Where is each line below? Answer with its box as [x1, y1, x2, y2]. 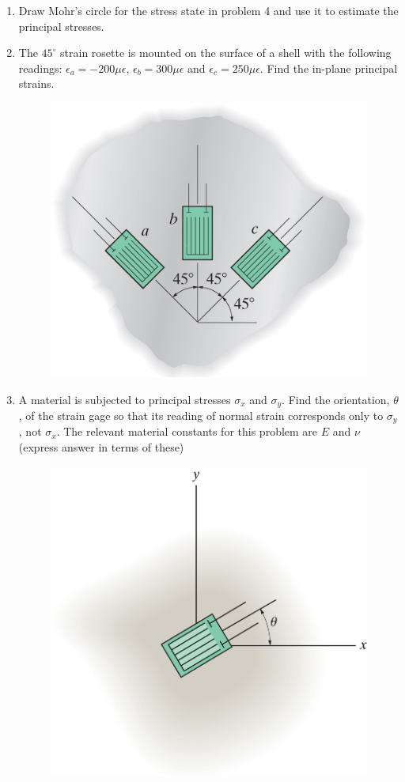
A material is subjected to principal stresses [18, 391, 231, 407]
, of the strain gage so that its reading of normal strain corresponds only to [18, 406, 384, 423]
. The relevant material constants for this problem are [56, 423, 318, 440]
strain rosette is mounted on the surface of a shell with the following [60, 44, 392, 61]
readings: [18, 59, 62, 76]
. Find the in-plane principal [259, 59, 398, 76]
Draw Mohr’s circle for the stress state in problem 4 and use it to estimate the [18, 2, 399, 18]
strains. [18, 75, 55, 92]
